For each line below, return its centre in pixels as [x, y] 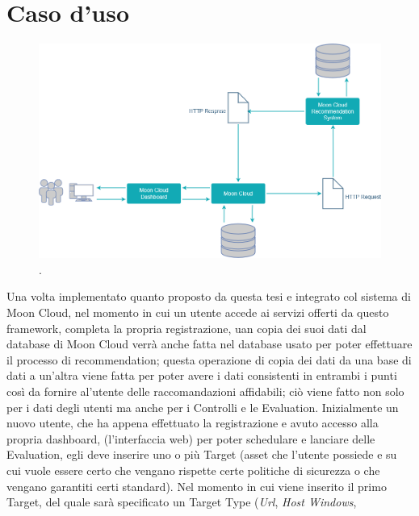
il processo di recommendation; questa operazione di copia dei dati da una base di [209, 359]
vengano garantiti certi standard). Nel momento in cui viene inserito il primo [197, 486]
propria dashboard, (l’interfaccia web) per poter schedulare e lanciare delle [191, 438]
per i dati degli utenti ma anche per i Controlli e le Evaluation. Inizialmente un [203, 407]
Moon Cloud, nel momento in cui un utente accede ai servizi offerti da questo [198, 312]
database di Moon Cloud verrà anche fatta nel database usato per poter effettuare [209, 344]
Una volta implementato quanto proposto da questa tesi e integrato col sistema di [209, 296]
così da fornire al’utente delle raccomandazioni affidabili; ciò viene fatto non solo [205, 391]
